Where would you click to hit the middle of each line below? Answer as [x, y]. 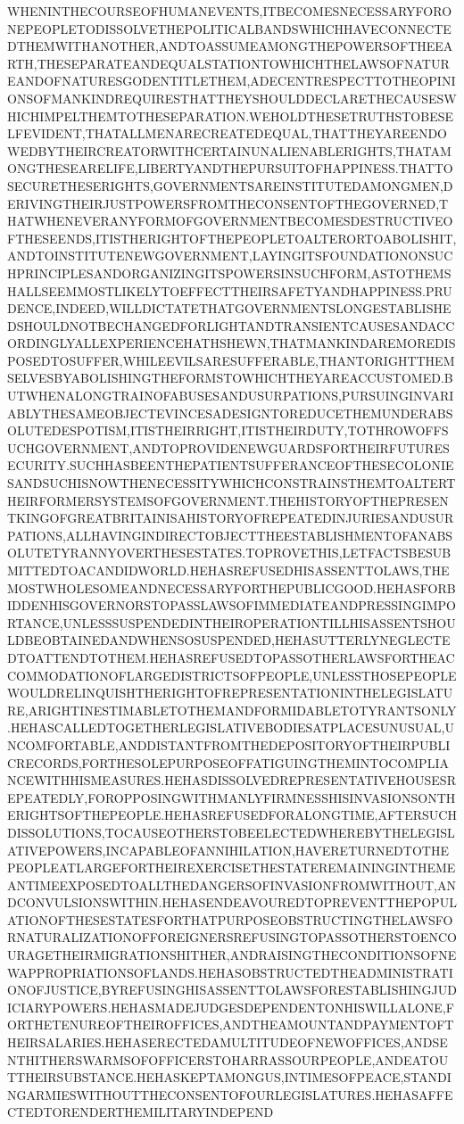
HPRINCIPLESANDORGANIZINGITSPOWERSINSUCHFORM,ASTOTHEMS [229, 273]
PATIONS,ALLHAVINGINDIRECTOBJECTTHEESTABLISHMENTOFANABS [230, 535]
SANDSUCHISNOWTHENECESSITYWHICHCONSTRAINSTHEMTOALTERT [232, 483]
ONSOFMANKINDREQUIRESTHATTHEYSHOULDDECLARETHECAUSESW [232, 98]
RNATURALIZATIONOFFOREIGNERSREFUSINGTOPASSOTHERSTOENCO [232, 937]
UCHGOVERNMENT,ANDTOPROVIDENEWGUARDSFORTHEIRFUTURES [228, 447]
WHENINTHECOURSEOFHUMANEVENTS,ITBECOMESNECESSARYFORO [230, 11]
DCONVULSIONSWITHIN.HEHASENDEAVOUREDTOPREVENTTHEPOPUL [232, 902]
